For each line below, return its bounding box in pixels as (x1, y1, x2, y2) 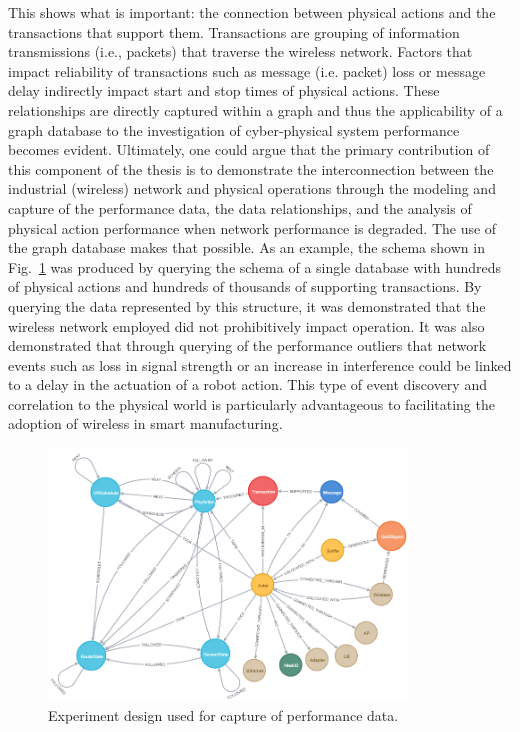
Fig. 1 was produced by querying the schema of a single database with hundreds (8, 256, 502, 277)
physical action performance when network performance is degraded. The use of (8, 217, 497, 238)
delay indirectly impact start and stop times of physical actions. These (8, 80, 440, 101)
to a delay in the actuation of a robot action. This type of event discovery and (8, 374, 487, 395)
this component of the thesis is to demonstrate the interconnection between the (8, 158, 494, 179)
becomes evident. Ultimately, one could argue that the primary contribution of (8, 139, 490, 160)
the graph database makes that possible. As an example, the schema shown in (8, 237, 485, 258)
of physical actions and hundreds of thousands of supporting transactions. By (8, 276, 482, 297)
